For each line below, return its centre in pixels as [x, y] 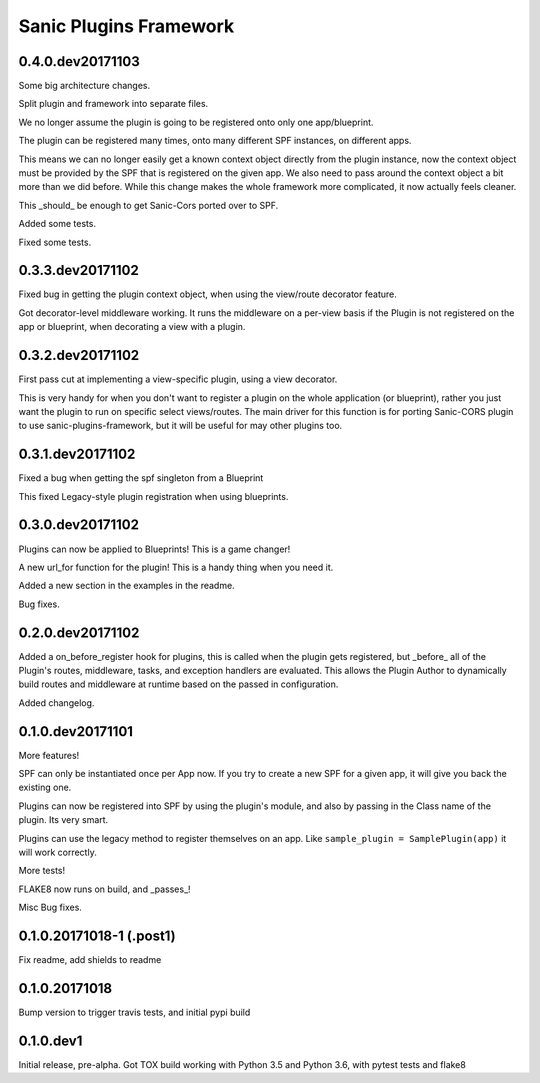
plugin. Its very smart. [63, 820]
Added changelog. [56, 702]
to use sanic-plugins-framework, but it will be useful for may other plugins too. [180, 426]
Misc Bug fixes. [50, 907]
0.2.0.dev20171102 [79, 632]
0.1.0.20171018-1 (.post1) [97, 936]
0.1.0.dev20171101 [76, 731]
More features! [49, 755]
